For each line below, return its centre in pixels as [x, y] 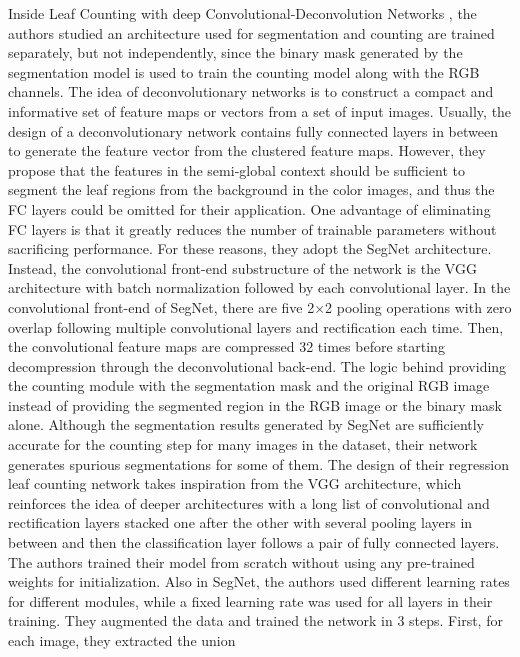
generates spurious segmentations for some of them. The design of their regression [258, 463]
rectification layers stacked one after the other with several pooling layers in [240, 522]
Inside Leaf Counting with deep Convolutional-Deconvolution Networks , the [242, 13]
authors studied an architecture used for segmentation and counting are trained [251, 32]
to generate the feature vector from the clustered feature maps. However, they [247, 150]
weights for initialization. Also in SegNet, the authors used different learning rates [259, 581]
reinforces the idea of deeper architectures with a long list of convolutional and [249, 502]
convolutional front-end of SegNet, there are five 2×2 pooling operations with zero [260, 306]
